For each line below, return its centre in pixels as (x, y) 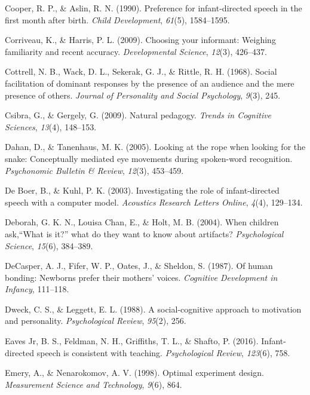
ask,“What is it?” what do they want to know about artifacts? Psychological (144, 233)
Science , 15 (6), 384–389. (49, 245)
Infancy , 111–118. (37, 289)
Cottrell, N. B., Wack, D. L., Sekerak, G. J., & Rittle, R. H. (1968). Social (141, 71)
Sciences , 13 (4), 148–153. (51, 126)
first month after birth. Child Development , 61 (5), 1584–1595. (117, 19)
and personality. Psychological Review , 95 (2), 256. (96, 321)
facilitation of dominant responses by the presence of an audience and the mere (150, 83)
